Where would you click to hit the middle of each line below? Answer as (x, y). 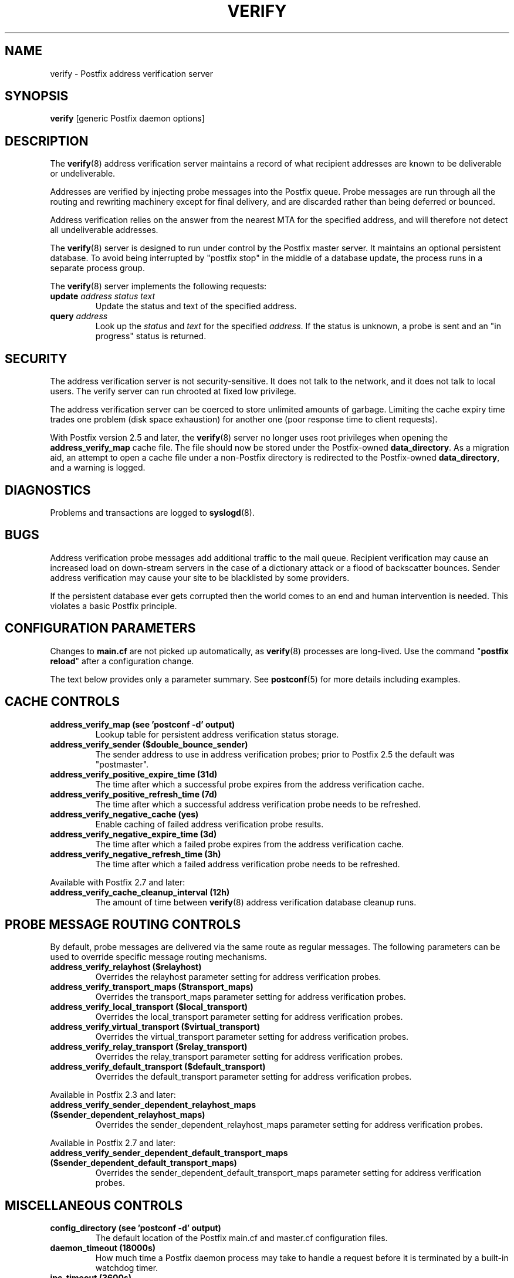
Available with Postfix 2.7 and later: (118, 882)
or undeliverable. (83, 174)
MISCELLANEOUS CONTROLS (94, 1205)
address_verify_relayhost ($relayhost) (126, 967)
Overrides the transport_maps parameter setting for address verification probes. (251, 997)
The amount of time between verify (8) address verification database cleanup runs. (256, 902)
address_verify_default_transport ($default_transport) (158, 1067)
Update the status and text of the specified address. (196, 306)
